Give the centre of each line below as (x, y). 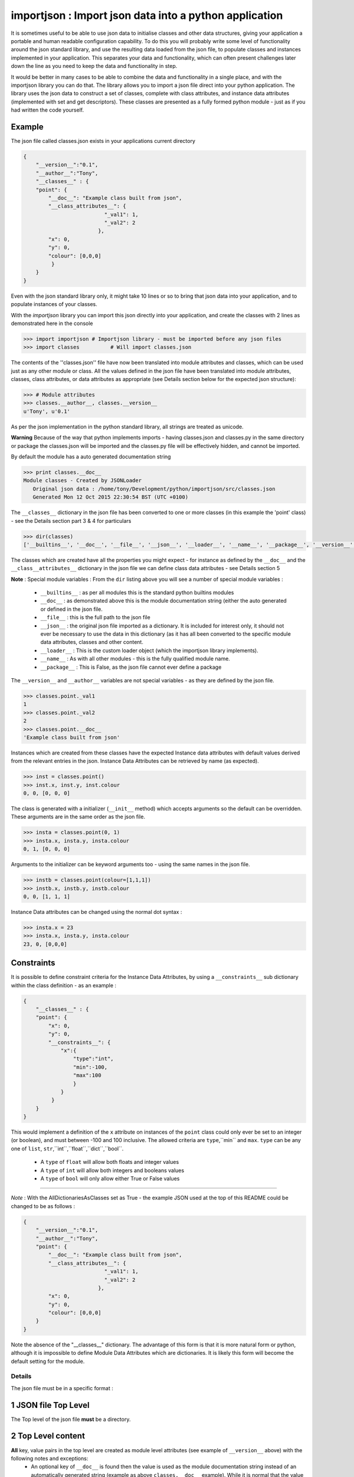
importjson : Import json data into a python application (147, 15)
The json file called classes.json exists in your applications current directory (103, 141)
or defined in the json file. (71, 609)
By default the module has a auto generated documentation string (91, 457)
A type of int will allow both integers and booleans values (112, 1170)
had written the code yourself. (47, 110)
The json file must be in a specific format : (62, 1388)
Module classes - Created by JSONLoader (82, 481)
